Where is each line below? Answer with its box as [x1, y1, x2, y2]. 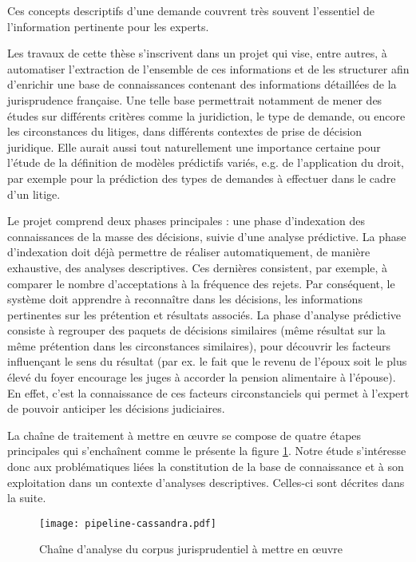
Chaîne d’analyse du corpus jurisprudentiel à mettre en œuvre [39, 540, 343, 557]
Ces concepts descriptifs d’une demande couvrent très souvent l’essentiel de [7, 2, 374, 18]
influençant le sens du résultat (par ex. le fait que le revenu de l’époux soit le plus [7, 353, 407, 370]
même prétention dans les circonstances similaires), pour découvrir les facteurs [7, 337, 390, 354]
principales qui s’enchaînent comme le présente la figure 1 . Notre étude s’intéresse [7, 442, 406, 459]
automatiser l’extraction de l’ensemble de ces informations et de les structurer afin [7, 60, 410, 77]
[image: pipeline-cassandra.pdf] [39, 517, 216, 529]
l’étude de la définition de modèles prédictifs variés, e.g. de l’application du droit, [7, 154, 404, 171]
